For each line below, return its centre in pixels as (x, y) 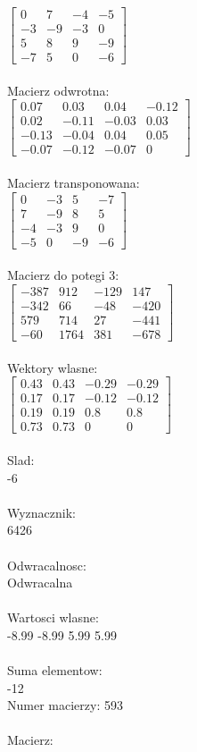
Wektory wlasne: (53, 367)
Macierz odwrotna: (58, 90)
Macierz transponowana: (74, 183)
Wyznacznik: (42, 512)
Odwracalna (40, 583)
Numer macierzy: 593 (65, 705)
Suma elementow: (55, 670)
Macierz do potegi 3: (63, 275)
